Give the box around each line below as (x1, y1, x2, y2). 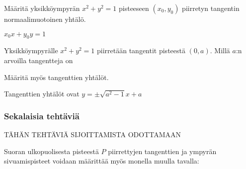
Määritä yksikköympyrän (4, 3, 80, 13)
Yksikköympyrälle (4, 45, 58, 56)
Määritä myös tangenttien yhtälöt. (4, 72, 109, 82)
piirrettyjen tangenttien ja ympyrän (108, 146, 217, 156)
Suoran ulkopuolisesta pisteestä (4, 146, 99, 156)
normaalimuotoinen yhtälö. (4, 14, 86, 24)
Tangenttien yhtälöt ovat (4, 88, 80, 99)
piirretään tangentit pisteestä (97, 45, 185, 56)
